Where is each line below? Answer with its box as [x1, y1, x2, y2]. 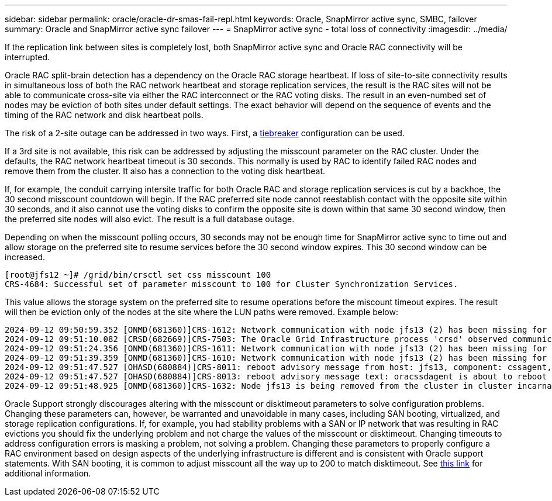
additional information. [5, 468, 91, 478]
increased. [5, 252, 46, 262]
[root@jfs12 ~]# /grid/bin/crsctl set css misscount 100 [5, 270, 271, 279]
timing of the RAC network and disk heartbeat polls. [5, 110, 203, 120]
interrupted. [5, 52, 50, 62]
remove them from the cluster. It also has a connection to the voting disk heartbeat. [5, 166, 326, 176]
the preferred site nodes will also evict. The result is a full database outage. [5, 214, 295, 224]
